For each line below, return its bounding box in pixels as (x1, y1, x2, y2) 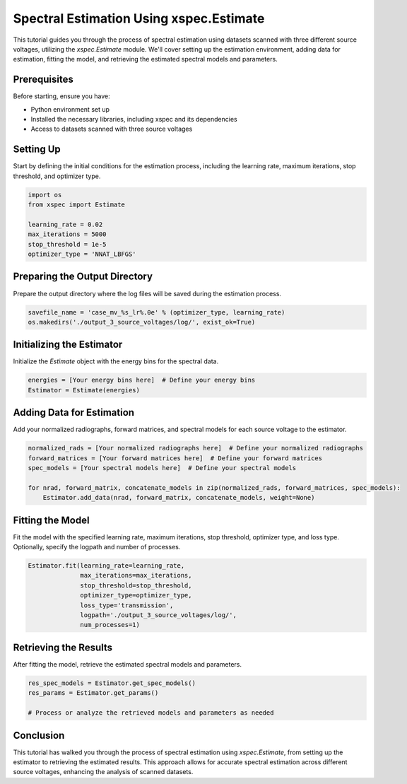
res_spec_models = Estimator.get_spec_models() (28, 679, 196, 687)
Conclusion (13, 729, 65, 742)
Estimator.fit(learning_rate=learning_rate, (28, 562, 185, 570)
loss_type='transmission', (80, 601, 174, 609)
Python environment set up (30, 105, 110, 113)
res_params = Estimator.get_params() (28, 689, 159, 697)
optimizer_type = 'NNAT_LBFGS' (28, 250, 137, 258)
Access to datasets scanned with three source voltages (30, 124, 193, 134)
